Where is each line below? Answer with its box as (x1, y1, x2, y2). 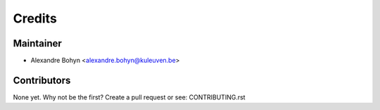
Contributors (13, 74, 71, 86)
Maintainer (13, 37, 63, 49)
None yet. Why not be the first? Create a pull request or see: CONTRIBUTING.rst (13, 92, 246, 102)
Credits (13, 11, 58, 26)
